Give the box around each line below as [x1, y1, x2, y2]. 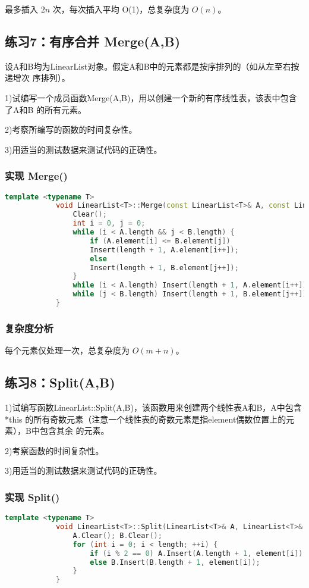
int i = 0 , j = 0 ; [72, 219, 146, 228]
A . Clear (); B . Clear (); [72, 531, 162, 540]
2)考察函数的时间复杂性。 [5, 444, 104, 456]
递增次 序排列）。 [5, 71, 70, 84]
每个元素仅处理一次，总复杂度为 [5, 344, 130, 356]
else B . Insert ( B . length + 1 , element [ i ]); [90, 558, 260, 567]
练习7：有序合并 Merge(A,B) [5, 32, 181, 50]
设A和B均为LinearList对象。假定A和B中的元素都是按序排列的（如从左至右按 [5, 60, 299, 72]
